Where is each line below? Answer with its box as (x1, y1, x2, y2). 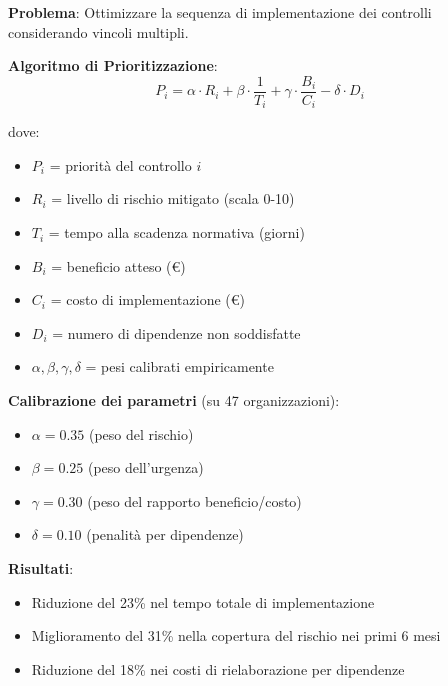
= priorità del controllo (49, 154, 192, 175)
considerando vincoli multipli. (8, 21, 189, 42)
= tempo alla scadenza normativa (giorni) (48, 222, 305, 243)
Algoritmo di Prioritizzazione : (8, 55, 218, 76)
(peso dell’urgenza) (87, 457, 204, 478)
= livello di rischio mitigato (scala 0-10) (51, 188, 295, 209)
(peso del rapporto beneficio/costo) (87, 490, 302, 511)
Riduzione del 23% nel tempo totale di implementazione (31, 591, 375, 612)
